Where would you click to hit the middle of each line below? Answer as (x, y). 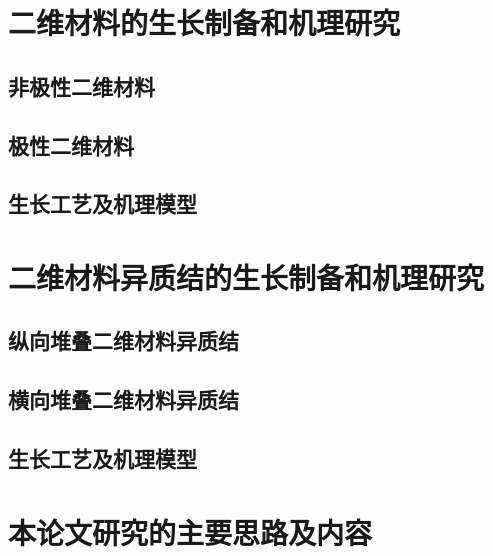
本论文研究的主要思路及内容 (190, 531)
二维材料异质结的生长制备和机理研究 (246, 276)
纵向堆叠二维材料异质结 (123, 340)
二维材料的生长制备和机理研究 (204, 22)
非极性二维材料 (81, 85)
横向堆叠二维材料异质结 (123, 399)
